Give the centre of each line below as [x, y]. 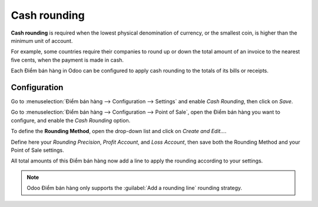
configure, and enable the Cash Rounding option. [71, 120]
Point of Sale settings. [37, 150]
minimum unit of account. [42, 40]
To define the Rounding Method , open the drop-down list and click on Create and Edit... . [119, 131]
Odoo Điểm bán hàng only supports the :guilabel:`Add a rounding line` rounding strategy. [135, 188]
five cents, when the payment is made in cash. [67, 60]
